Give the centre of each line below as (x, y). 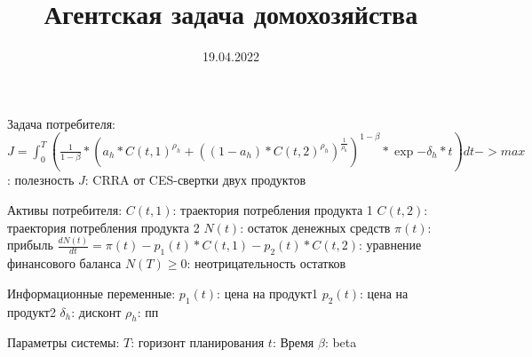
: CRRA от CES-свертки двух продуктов (195, 180)
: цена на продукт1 (268, 293)
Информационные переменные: (91, 293)
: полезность (41, 180)
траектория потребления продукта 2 (103, 227)
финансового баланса (64, 263)
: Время (293, 342)
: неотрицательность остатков (266, 263)
